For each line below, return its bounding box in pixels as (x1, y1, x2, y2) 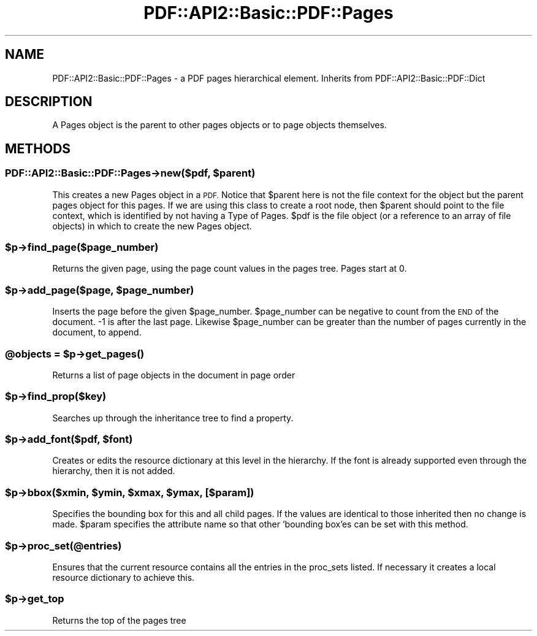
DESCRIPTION (5, 94, 93, 110)
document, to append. (52, 327, 142, 338)
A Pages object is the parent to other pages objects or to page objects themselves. (52, 120, 387, 131)
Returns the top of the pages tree (52, 615, 186, 626)
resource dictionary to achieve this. (52, 572, 195, 583)
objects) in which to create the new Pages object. (52, 220, 252, 231)
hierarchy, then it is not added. (52, 466, 175, 477)
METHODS (5, 140, 71, 156)
